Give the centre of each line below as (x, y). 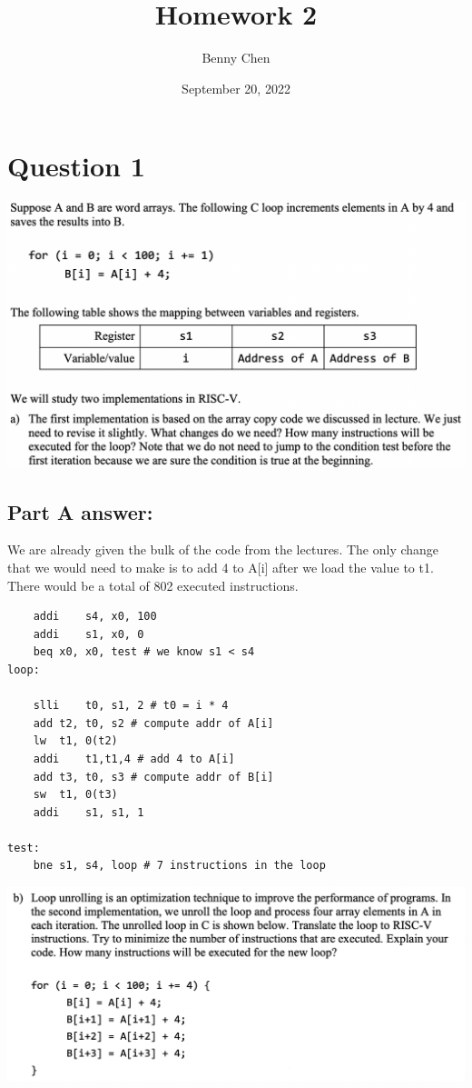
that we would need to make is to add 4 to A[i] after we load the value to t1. (221, 567)
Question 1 (76, 166)
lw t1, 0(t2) (75, 741)
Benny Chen (236, 58)
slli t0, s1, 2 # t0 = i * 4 (131, 706)
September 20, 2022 (236, 88)
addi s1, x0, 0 (88, 634)
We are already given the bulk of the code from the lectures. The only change (223, 549)
